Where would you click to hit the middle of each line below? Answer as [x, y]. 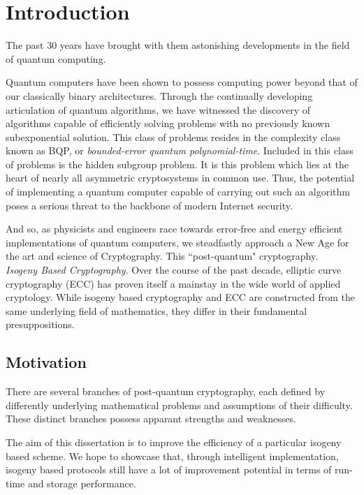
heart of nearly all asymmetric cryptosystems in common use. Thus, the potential [180, 178]
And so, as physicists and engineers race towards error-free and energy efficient [174, 229]
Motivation [46, 362]
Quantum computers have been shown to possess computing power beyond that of [182, 82]
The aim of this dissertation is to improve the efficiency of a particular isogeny [174, 442]
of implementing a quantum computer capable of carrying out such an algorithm [178, 192]
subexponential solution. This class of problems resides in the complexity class [173, 136]
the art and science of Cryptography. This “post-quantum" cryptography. [162, 256]
